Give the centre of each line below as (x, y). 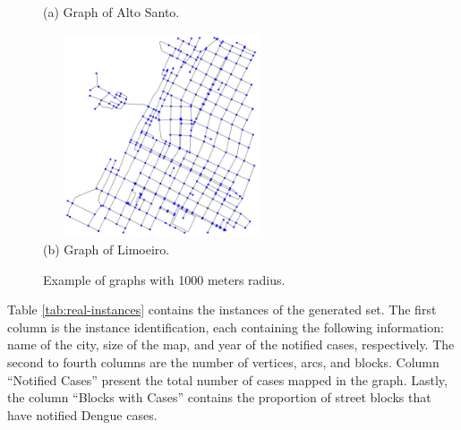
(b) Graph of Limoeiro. (107, 249)
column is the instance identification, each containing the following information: (226, 327)
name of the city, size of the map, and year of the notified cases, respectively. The (231, 344)
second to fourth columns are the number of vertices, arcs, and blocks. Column (223, 361)
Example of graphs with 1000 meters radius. (164, 279)
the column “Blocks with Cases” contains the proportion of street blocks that (219, 397)
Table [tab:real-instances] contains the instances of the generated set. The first (222, 310)
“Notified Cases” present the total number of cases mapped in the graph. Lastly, (227, 379)
